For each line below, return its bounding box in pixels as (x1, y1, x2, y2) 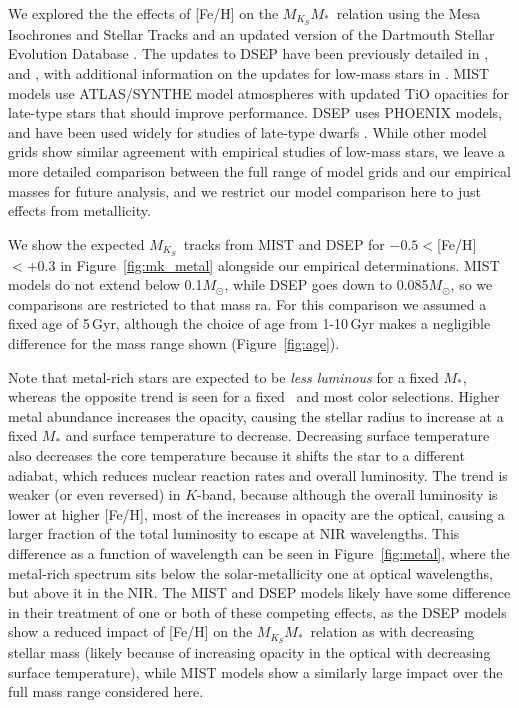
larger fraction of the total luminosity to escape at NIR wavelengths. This (8, 523, 460, 544)
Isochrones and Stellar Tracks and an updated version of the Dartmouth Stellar (8, 23, 495, 44)
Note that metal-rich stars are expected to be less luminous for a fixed (8, 366, 439, 387)
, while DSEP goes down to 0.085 (224, 274, 429, 295)
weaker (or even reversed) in (8, 484, 181, 505)
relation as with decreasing (310, 621, 475, 642)
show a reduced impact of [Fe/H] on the (8, 621, 253, 642)
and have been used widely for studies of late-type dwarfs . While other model (8, 121, 487, 142)
